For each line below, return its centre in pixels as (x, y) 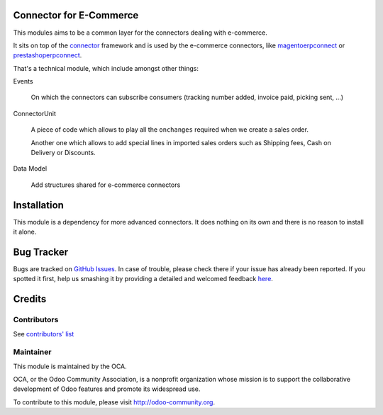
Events (23, 81)
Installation (38, 205)
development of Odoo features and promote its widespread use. (107, 389)
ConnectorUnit (35, 113)
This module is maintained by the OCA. (70, 366)
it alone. (25, 232)
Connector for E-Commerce (76, 15)
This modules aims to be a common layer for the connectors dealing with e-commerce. (140, 33)
